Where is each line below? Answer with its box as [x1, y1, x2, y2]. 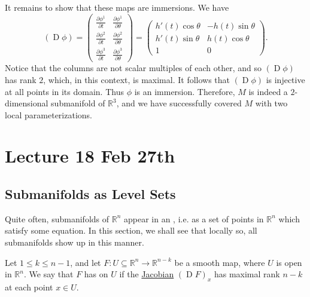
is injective [266, 73, 305, 85]
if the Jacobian [119, 268, 174, 280]
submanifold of [51, 97, 105, 109]
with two [255, 97, 288, 109]
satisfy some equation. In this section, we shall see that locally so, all [5, 224, 257, 237]
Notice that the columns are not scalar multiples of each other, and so [5, 62, 262, 74]
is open [276, 256, 302, 268]
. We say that [23, 268, 74, 280]
